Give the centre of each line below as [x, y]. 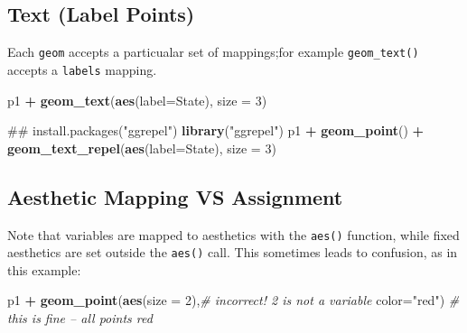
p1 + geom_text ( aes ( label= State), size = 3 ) [137, 100]
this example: [44, 269]
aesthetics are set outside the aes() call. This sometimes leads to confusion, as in [233, 252]
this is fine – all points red [80, 318]
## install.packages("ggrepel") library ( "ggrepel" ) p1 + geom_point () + [216, 130]
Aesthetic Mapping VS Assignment [175, 196]
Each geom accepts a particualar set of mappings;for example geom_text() [213, 52]
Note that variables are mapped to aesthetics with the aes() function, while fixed [233, 234]
